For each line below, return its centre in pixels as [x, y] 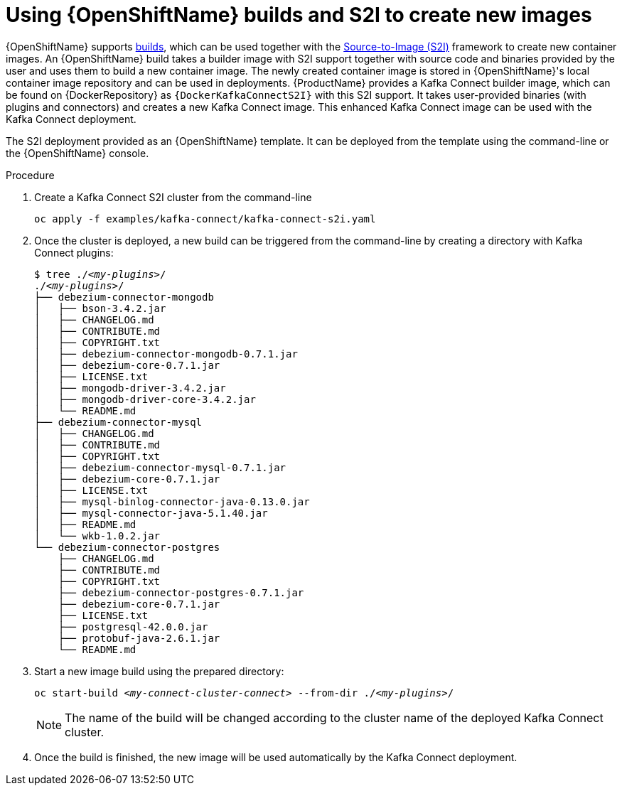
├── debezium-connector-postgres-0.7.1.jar [181, 592]
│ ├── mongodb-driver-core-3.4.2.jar [145, 399]
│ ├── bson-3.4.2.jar [100, 308]
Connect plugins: [74, 252]
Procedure [30, 175]
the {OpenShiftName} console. [77, 153]
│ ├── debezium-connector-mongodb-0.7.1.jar [166, 354]
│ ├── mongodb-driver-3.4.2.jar [130, 388]
